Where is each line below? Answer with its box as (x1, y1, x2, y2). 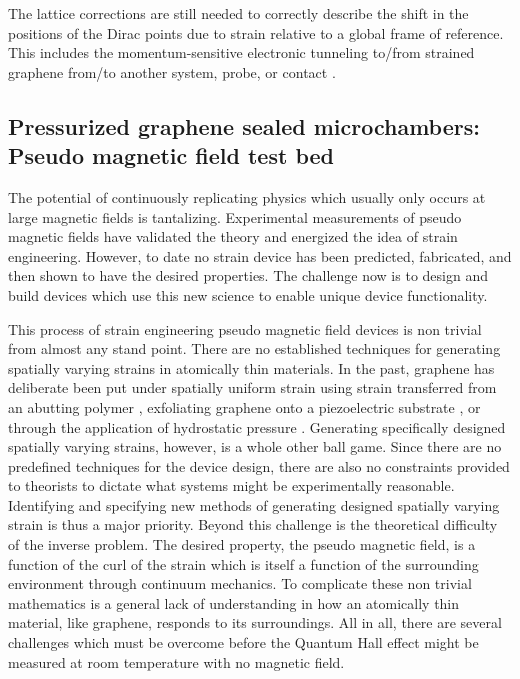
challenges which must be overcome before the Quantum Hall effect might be (8, 632, 479, 653)
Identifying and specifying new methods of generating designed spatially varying (8, 494, 500, 515)
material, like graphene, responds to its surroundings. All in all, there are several (8, 612, 502, 633)
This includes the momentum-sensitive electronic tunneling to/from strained (8, 42, 475, 63)
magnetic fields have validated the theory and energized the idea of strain (8, 226, 458, 247)
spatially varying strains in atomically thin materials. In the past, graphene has (8, 357, 495, 378)
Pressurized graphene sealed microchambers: (8, 110, 480, 141)
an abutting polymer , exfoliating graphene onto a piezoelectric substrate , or (8, 396, 481, 417)
